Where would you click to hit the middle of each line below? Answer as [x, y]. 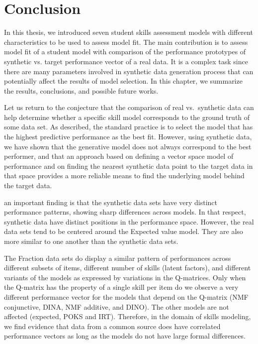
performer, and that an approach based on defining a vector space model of [119, 156]
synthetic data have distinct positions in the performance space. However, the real [129, 221]
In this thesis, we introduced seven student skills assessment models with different [129, 32]
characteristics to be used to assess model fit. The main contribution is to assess [126, 42]
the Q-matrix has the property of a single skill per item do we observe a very [121, 287]
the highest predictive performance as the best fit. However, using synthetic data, [128, 137]
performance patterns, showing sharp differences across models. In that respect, [125, 212]
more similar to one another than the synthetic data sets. [91, 241]
